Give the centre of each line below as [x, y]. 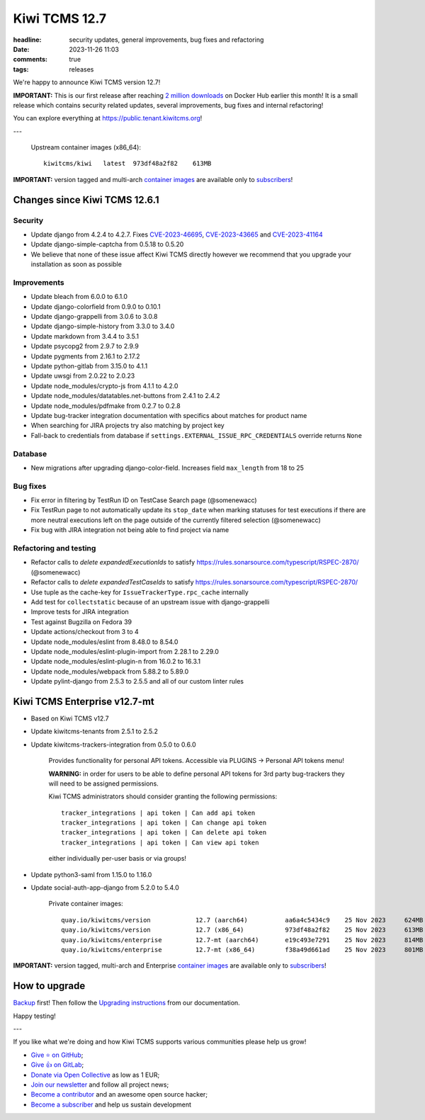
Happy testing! [34, 1016]
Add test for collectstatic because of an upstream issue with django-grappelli [150, 601]
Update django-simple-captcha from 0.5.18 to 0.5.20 [107, 244]
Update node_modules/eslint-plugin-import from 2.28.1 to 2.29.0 [125, 651]
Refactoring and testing [55, 548]
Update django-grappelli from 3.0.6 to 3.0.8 [94, 317]
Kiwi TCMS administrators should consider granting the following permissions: [163, 796]
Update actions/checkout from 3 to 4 [85, 632]
